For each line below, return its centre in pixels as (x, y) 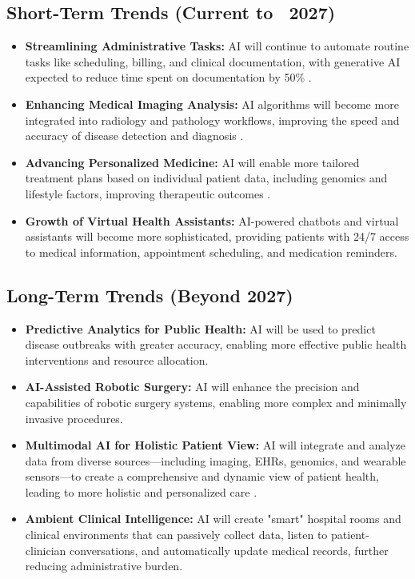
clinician (46, 550)
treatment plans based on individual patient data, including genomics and (206, 178)
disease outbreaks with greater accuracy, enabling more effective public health (216, 344)
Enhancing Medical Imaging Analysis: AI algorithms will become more (212, 104)
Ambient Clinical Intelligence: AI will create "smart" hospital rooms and (213, 519)
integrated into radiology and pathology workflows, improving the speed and (212, 120)
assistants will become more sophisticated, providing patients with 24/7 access (217, 236)
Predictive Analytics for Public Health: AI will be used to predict (200, 328)
